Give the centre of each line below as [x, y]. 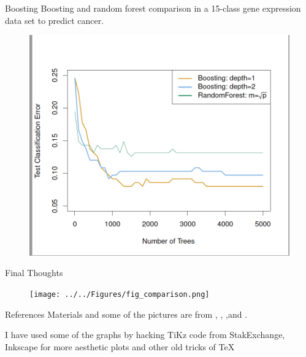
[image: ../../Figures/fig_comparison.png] [120, 294]
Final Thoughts [34, 273]
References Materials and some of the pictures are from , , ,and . [126, 314]
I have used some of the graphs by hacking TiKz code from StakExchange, [145, 335]
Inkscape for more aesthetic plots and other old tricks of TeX [120, 346]
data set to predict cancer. [55, 20]
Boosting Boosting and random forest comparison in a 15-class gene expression [153, 8]
